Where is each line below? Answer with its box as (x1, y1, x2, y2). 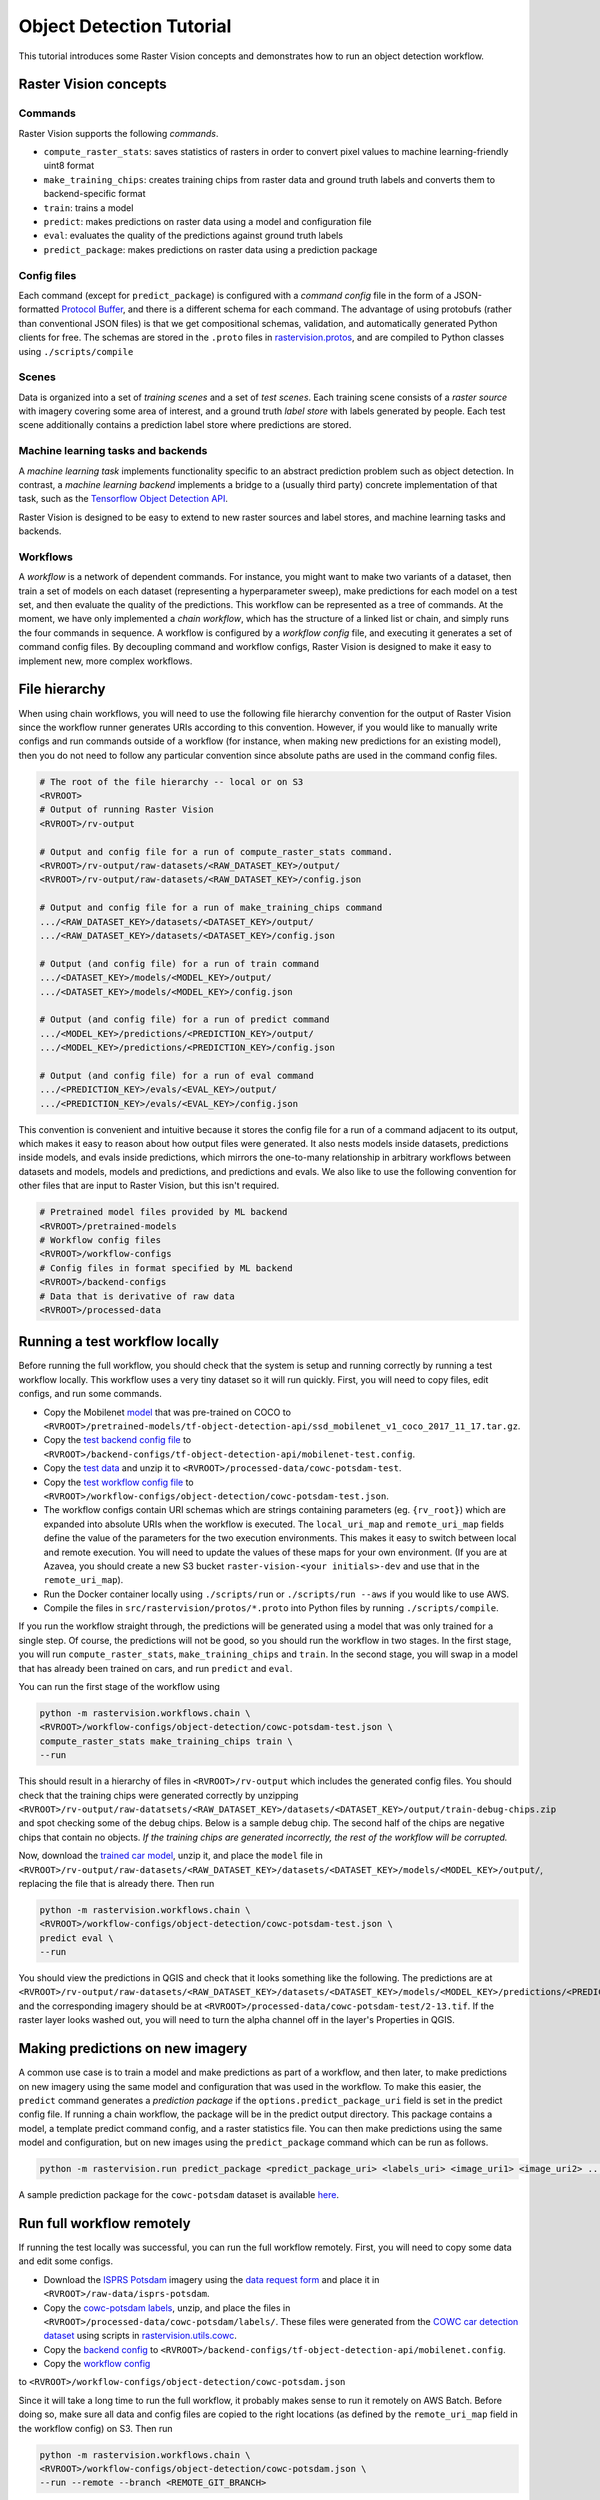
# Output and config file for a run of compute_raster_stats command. (39, 846, 394, 857)
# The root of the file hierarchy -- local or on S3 (39, 776, 304, 787)
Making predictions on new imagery (18, 2040, 248, 2057)
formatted (18, 303, 60, 315)
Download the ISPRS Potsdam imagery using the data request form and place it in (43, 2273, 380, 2285)
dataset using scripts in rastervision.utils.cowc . (43, 2330, 237, 2342)
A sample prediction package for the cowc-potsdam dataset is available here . (18, 2189, 340, 2201)
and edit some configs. (18, 2255, 114, 2267)
